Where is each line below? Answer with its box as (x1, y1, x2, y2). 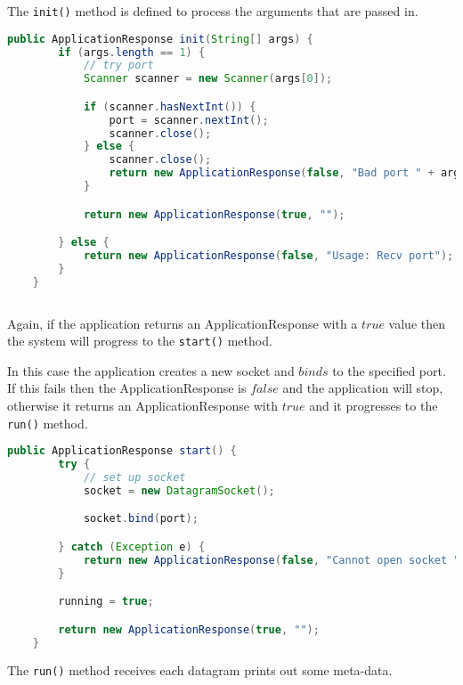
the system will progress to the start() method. (7, 331, 272, 350)
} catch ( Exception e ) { (58, 540, 206, 553)
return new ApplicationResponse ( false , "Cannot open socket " (83, 553, 460, 567)
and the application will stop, (282, 379, 443, 397)
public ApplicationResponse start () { (7, 444, 237, 458)
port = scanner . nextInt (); (109, 113, 269, 126)
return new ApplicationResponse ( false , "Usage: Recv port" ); (83, 249, 454, 262)
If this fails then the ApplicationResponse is (7, 379, 247, 397)
